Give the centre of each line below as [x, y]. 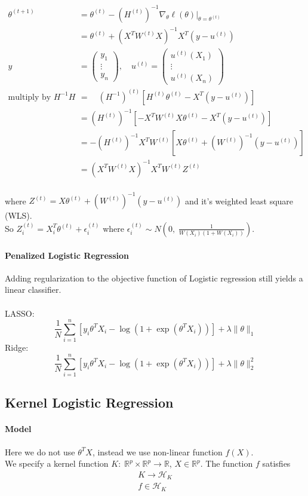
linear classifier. [33, 290]
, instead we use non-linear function [157, 451]
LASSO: [20, 313]
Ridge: [17, 347]
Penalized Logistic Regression [67, 255]
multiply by [30, 97]
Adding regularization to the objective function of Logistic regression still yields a [154, 278]
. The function [227, 463]
